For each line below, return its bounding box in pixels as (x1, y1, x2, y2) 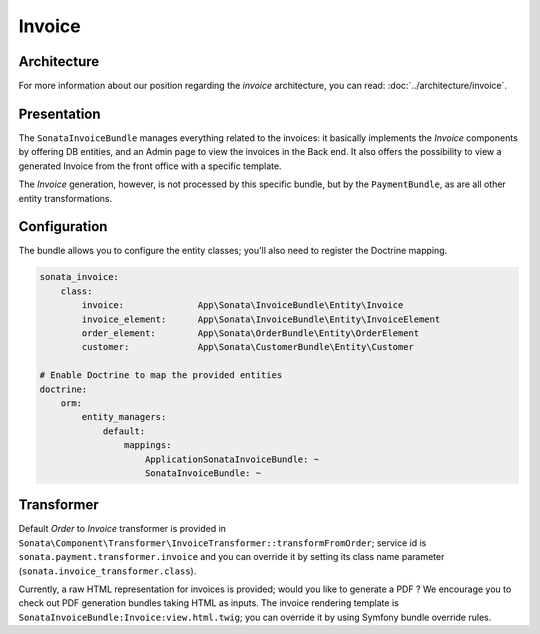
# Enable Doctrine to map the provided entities (39, 370, 283, 381)
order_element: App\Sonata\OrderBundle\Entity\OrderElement (81, 327, 420, 339)
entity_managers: (81, 411, 167, 423)
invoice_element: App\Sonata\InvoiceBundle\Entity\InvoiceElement (81, 313, 441, 325)
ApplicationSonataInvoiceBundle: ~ (145, 453, 320, 465)
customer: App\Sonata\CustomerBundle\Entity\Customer (81, 341, 415, 353)
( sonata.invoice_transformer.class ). (18, 565, 197, 577)
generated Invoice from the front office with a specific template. (18, 160, 282, 172)
